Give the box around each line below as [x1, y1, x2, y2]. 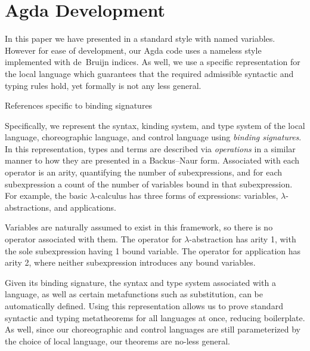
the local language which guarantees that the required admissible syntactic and [5, 67, 294, 79]
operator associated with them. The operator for [5, 233, 182, 245]
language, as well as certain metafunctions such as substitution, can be [5, 288, 263, 300]
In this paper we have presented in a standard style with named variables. [5, 32, 275, 45]
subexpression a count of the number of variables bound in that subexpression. [5, 177, 293, 190]
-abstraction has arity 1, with [189, 233, 296, 245]
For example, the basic [5, 189, 88, 202]
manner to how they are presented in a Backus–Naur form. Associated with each [5, 154, 300, 167]
